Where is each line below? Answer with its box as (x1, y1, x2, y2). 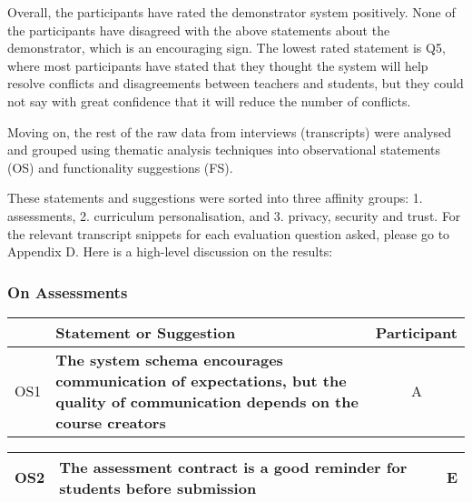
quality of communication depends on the (55, 390, 359, 412)
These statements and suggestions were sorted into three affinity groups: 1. (7, 188, 423, 207)
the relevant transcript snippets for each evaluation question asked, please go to (7, 224, 450, 243)
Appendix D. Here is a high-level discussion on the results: (7, 242, 333, 261)
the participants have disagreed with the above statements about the (7, 20, 390, 39)
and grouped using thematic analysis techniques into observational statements (7, 140, 441, 159)
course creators (55, 411, 166, 433)
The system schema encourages (55, 348, 283, 370)
